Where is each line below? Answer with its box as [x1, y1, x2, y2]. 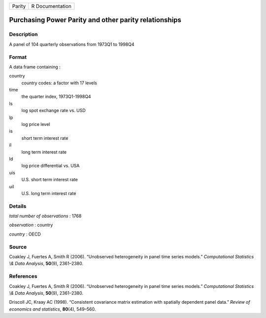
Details [9, 202, 27, 209]
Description [9, 31, 38, 38]
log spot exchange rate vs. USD [21, 108, 86, 114]
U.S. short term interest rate [21, 177, 78, 183]
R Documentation [31, 3, 71, 9]
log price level [21, 121, 50, 127]
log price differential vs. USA [21, 163, 80, 169]
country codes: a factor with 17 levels [21, 79, 97, 86]
